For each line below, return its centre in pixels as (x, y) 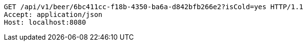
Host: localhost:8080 (45, 22)
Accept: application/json (53, 15)
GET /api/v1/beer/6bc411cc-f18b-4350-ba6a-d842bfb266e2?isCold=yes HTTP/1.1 (154, 7)
